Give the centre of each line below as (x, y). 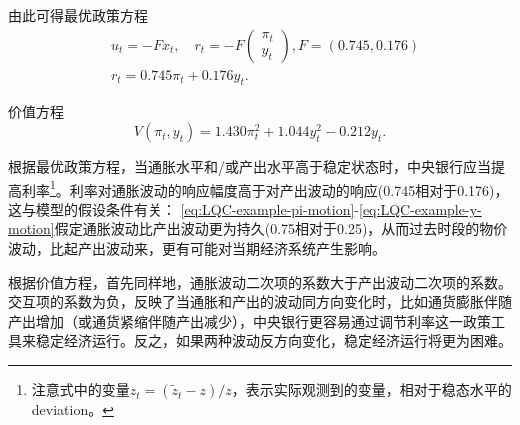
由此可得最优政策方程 (78, 15)
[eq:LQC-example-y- (420, 208)
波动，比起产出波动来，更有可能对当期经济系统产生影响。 (197, 248)
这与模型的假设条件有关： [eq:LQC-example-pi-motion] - (183, 208)
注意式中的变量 (80, 389)
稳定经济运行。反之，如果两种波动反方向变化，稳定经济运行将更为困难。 (273, 340)
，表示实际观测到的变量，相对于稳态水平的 (371, 389)
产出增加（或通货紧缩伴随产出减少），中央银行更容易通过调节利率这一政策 (249, 320)
